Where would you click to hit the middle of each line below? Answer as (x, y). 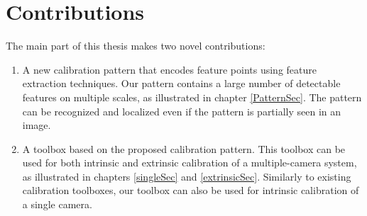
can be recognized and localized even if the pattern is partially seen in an (182, 111)
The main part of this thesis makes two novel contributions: (136, 46)
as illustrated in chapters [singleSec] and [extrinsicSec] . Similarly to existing (187, 176)
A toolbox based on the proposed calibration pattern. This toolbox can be (184, 148)
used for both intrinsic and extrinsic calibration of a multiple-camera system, (190, 163)
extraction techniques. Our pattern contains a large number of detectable (181, 83)
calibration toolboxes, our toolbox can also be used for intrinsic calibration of (191, 190)
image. (37, 125)
